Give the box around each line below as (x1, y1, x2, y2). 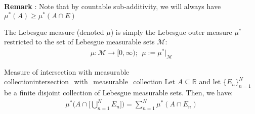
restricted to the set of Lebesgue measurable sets (4, 36, 155, 47)
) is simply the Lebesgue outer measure (110, 26, 232, 37)
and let (199, 76, 221, 87)
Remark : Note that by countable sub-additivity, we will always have (4, 1, 221, 11)
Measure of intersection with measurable (4, 66, 130, 77)
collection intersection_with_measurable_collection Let (4, 76, 175, 87)
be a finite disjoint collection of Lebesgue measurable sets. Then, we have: (4, 87, 233, 98)
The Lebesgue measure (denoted (4, 26, 104, 37)
